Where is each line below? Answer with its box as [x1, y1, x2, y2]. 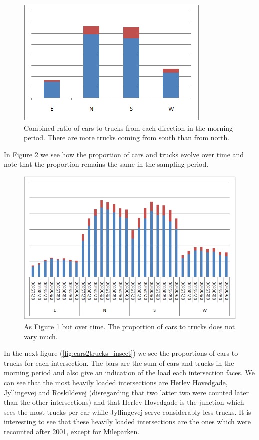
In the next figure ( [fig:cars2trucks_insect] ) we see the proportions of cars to [4, 348, 238, 358]
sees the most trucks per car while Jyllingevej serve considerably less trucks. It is [4, 406, 251, 417]
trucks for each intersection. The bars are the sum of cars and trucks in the [4, 357, 234, 368]
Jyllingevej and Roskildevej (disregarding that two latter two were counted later [4, 387, 249, 397]
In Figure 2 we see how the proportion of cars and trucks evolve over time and [4, 149, 244, 159]
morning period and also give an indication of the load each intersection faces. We [4, 367, 255, 378]
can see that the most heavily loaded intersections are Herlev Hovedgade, [4, 377, 228, 387]
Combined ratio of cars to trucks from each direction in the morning [24, 122, 233, 133]
